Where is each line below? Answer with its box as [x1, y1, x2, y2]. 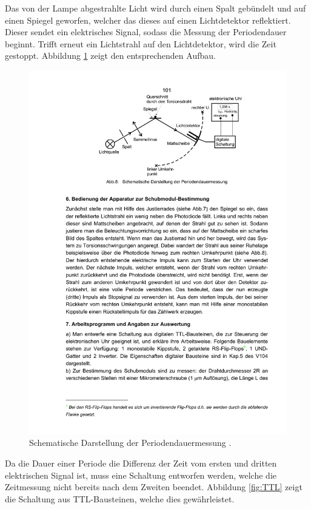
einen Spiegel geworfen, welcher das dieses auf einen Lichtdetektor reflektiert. [5, 13, 291, 26]
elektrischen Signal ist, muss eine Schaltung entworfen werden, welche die [5, 468, 276, 481]
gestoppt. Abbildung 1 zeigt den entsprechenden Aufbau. [5, 49, 216, 62]
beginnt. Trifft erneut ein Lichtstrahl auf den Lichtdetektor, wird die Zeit [5, 37, 276, 50]
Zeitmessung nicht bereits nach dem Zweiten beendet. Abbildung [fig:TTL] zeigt [5, 480, 303, 493]
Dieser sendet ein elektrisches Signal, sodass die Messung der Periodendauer [5, 25, 287, 38]
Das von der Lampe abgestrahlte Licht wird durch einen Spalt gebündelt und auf [5, 2, 306, 14]
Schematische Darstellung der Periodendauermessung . [29, 436, 232, 449]
